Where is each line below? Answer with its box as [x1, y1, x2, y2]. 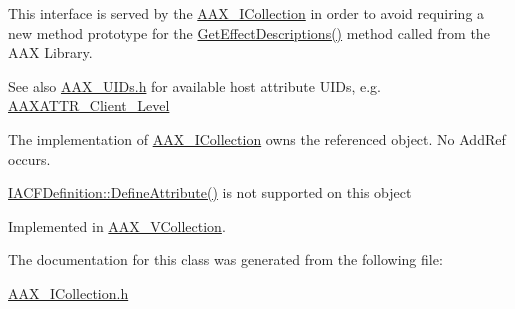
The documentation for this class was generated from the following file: [8, 249, 443, 270]
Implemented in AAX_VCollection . [8, 215, 226, 236]
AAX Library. [8, 42, 93, 63]
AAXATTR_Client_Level [8, 95, 170, 116]
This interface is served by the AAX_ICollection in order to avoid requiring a [8, 3, 485, 23]
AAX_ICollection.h [8, 282, 129, 303]
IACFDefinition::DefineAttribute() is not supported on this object [8, 182, 412, 203]
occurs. [8, 148, 51, 169]
